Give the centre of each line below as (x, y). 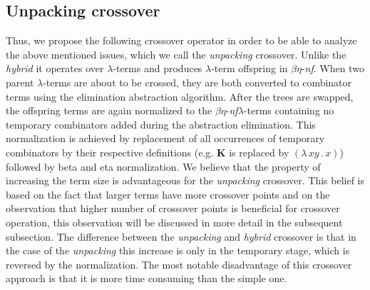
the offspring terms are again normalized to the (109, 110)
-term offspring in (250, 68)
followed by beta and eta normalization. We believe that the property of (163, 166)
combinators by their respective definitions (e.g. (110, 152)
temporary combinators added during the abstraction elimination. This (161, 124)
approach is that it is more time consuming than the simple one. (147, 278)
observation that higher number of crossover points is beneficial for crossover (173, 208)
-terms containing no (289, 110)
